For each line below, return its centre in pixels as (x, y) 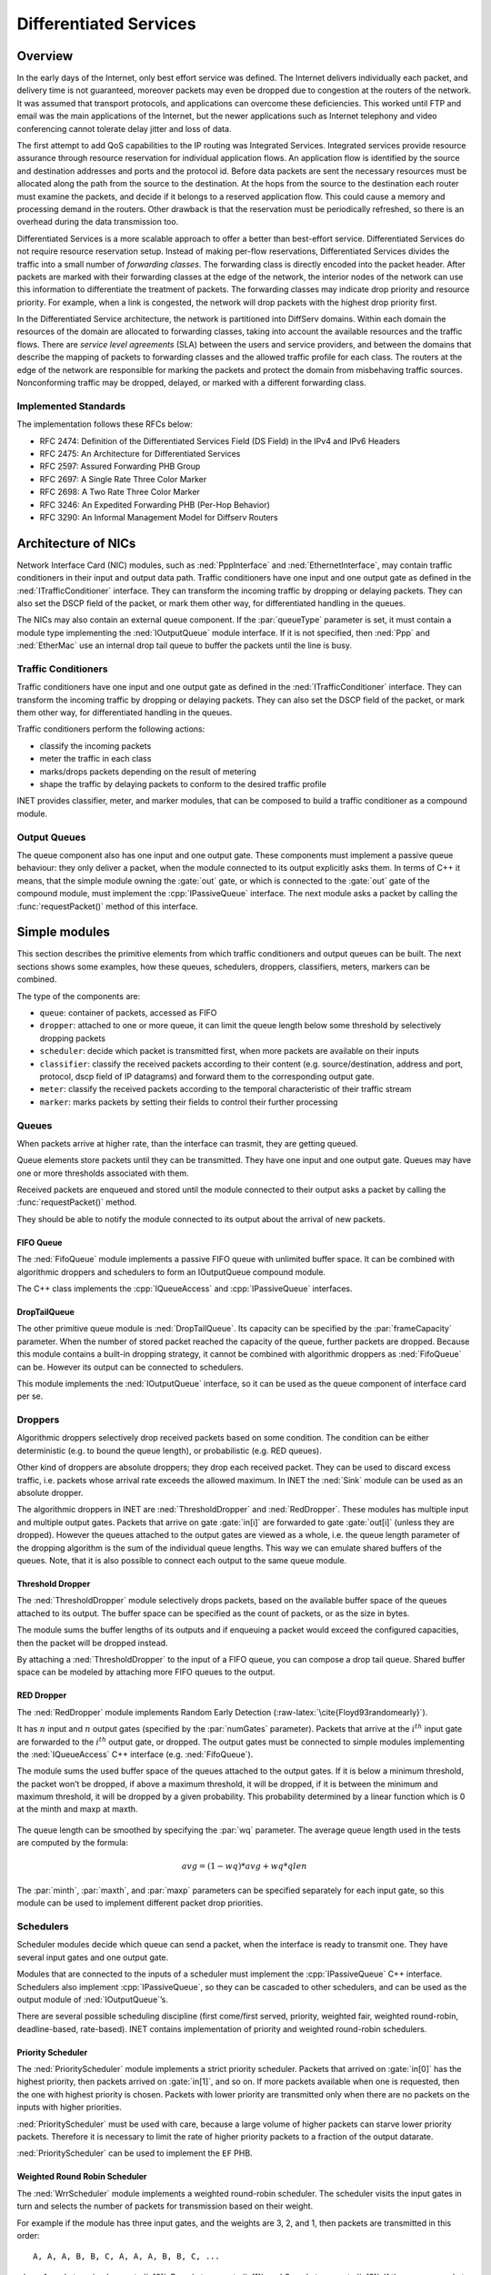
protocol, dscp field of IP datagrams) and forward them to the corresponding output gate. (207, 1076)
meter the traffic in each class (95, 759)
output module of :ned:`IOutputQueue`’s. (92, 1999)
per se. (30, 1396)
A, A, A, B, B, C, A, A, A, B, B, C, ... (126, 2256)
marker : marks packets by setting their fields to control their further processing (189, 1102)
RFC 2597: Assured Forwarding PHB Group (120, 466)
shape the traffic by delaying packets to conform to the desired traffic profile (183, 784)
